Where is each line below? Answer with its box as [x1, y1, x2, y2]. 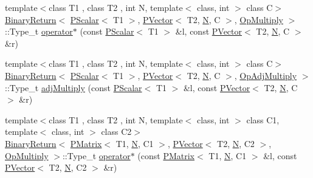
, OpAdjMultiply [234, 69, 297, 81]
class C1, [246, 113, 280, 126]
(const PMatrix [137, 149, 194, 162]
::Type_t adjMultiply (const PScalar [5, 81, 142, 94]
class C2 [101, 125, 132, 138]
